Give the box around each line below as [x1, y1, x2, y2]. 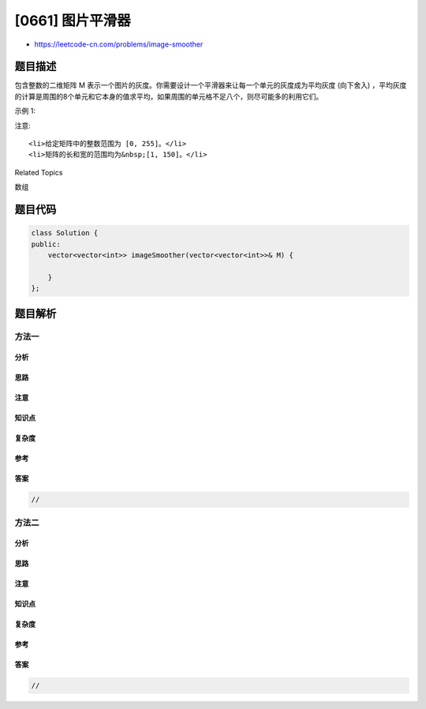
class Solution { [31, 229, 99, 238]
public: [31, 239, 61, 249]
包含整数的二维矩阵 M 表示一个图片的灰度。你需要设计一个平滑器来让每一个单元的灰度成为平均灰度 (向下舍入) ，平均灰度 [14, 81, 407, 90]
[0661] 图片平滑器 [14, 12, 132, 29]
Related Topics [14, 167, 63, 177]
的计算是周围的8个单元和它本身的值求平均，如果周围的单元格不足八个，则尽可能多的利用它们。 [14, 92, 323, 101]
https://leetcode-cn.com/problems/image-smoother [34, 39, 204, 49]
